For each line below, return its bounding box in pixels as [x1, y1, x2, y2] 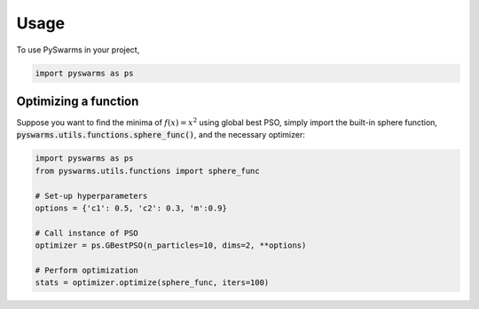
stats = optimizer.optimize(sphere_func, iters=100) [35, 278, 270, 288]
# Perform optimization [35, 265, 139, 275]
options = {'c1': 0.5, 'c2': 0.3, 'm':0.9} [35, 202, 228, 213]
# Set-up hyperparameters [35, 191, 148, 201]
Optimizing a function [16, 93, 139, 108]
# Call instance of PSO [35, 227, 139, 238]
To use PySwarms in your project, [16, 44, 140, 55]
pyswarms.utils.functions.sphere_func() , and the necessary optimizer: [16, 130, 305, 140]
